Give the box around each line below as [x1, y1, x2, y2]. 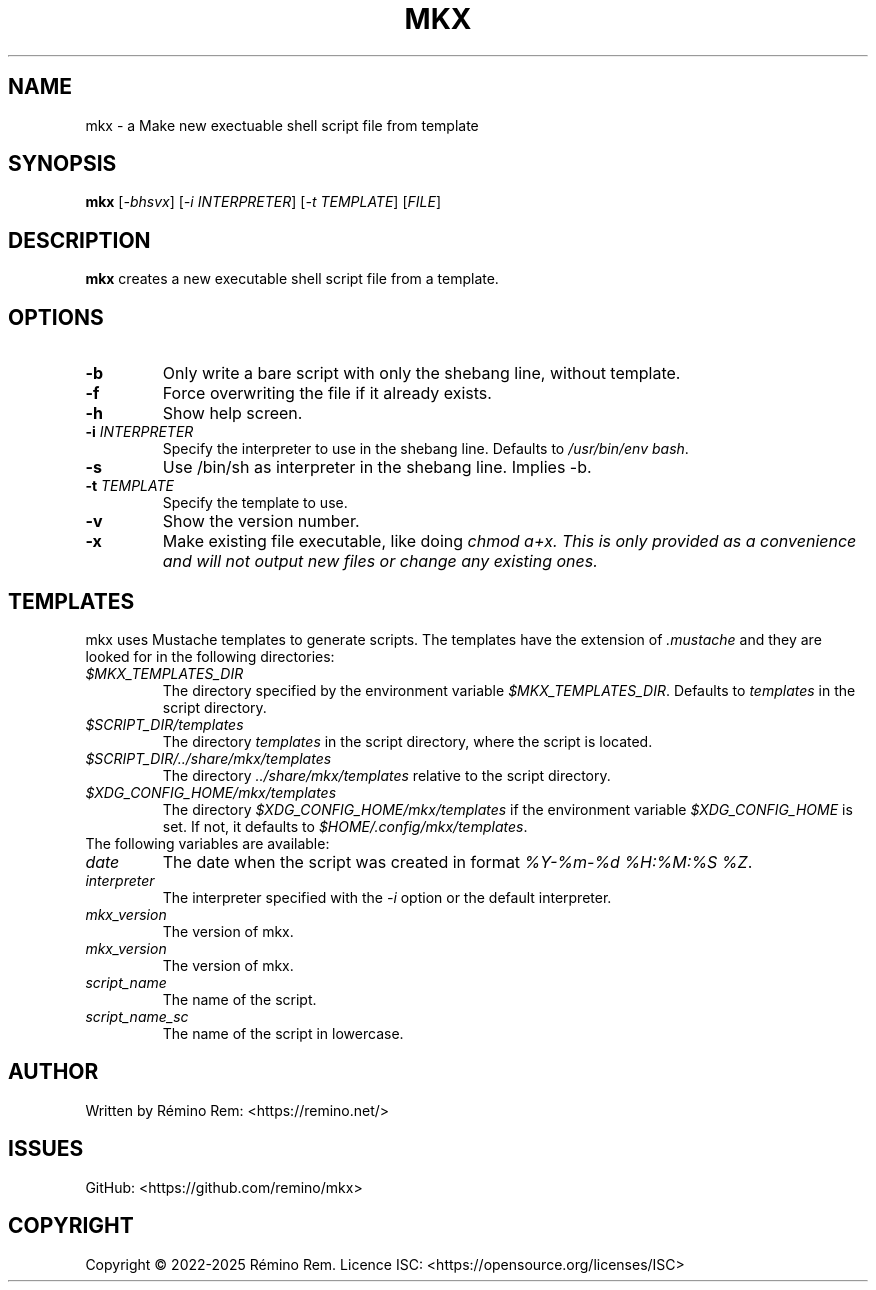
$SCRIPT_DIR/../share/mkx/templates [85, 749, 332, 767]
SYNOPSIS [8, 151, 117, 177]
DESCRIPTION [8, 227, 151, 253]
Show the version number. [162, 511, 360, 532]
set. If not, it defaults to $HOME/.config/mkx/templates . [162, 817, 528, 835]
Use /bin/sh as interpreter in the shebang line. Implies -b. [162, 457, 592, 478]
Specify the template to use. [162, 494, 348, 512]
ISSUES [8, 1136, 84, 1162]
